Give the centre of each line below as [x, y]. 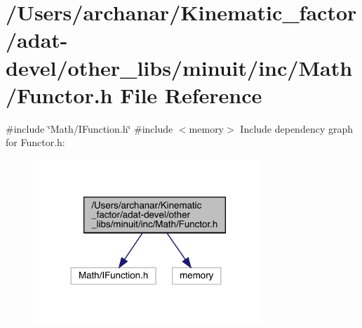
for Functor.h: [35, 142]
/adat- [37, 40]
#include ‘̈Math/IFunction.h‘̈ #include [89, 128]
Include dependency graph [297, 128]
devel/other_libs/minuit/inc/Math [179, 67]
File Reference [191, 94]
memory [207, 128]
